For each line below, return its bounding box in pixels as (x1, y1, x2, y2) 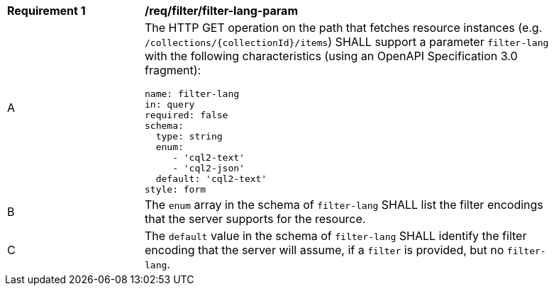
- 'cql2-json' (172, 163, 245, 173)
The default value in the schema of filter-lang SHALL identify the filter (145, 229, 527, 243)
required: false (145, 110, 228, 120)
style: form (145, 184, 206, 195)
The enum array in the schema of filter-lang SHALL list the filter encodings (145, 198, 543, 212)
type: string (155, 131, 223, 142)
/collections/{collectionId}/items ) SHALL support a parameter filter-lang (145, 35, 549, 49)
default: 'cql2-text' (155, 173, 267, 184)
